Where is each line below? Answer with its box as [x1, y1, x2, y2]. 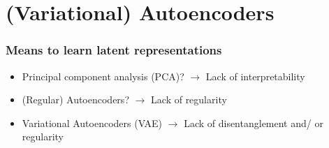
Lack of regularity [151, 92, 227, 107]
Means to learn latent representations [6, 41, 222, 59]
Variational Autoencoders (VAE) [22, 115, 163, 130]
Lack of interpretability [205, 68, 305, 83]
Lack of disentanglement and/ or [184, 115, 323, 130]
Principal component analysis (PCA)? [22, 68, 184, 83]
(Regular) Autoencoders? [22, 92, 129, 107]
